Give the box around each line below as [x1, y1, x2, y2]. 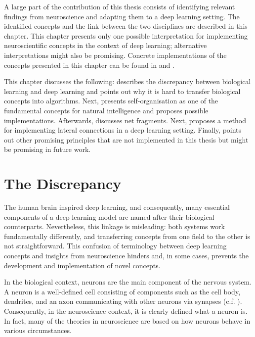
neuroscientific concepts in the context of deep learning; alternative [4, 40, 207, 50]
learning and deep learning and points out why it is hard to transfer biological [4, 86, 241, 96]
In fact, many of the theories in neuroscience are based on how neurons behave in [4, 315, 251, 326]
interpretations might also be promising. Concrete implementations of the [4, 49, 227, 60]
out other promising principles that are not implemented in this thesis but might [4, 134, 249, 144]
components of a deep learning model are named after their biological [4, 211, 214, 222]
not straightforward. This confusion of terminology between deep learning [4, 241, 227, 251]
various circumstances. [4, 325, 72, 336]
